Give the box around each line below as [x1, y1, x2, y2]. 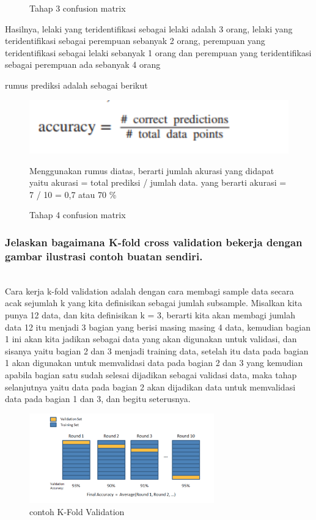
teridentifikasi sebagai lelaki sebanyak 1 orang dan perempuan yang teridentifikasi [5, 46, 312, 59]
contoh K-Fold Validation [29, 505, 125, 518]
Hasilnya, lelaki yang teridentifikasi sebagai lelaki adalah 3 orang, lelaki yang [5, 22, 293, 35]
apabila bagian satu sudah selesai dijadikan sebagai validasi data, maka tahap [5, 368, 297, 381]
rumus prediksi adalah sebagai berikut [5, 78, 148, 91]
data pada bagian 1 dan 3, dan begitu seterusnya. [5, 392, 191, 405]
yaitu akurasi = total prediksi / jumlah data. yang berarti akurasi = [29, 176, 287, 189]
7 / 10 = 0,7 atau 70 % [29, 188, 117, 200]
